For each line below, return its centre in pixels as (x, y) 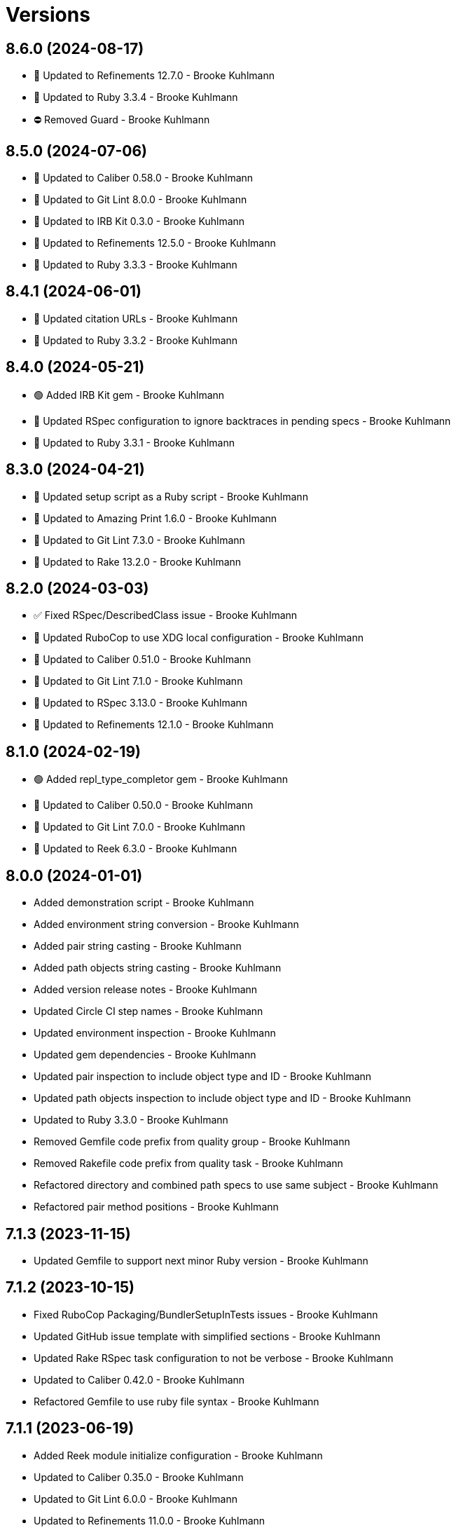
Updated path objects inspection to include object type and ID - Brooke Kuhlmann (222, 1098)
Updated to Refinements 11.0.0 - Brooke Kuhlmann (150, 1520)
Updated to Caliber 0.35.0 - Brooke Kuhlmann (139, 1477)
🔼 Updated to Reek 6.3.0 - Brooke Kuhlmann (136, 849)
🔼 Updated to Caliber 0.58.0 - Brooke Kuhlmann (144, 178)
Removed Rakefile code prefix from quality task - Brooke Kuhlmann (188, 1164)
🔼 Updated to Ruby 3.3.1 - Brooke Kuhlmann (134, 442)
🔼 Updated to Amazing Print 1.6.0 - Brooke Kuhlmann (156, 518)
